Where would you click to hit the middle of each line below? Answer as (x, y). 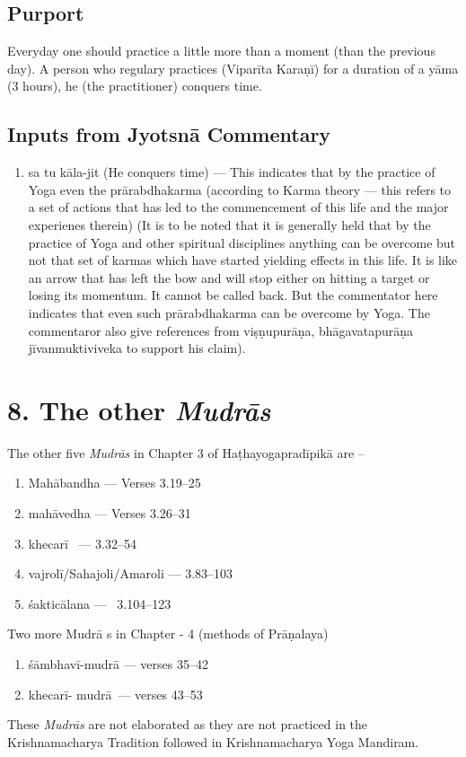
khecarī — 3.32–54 (83, 543)
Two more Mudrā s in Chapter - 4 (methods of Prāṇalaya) (168, 634)
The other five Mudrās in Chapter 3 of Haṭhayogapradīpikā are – (186, 452)
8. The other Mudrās (139, 409)
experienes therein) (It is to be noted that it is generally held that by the (229, 224)
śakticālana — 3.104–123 (100, 603)
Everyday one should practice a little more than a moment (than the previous (221, 51)
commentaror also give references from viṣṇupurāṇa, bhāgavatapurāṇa (221, 330)
